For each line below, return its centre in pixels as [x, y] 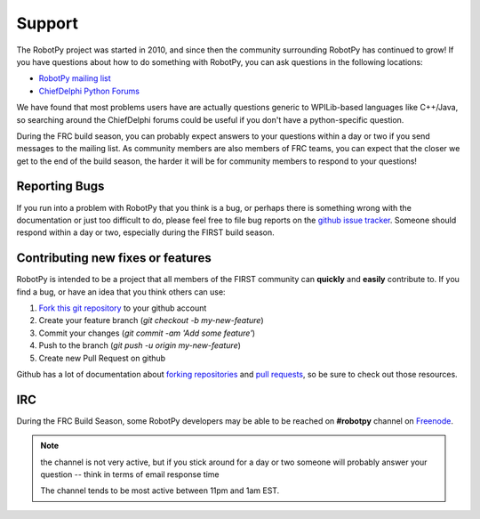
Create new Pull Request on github [102, 358]
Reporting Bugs [60, 187]
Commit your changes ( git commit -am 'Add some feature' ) [147, 333]
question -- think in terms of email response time [130, 474]
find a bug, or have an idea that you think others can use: [121, 292]
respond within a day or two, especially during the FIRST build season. [145, 232]
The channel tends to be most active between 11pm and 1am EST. [160, 491]
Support [48, 23]
